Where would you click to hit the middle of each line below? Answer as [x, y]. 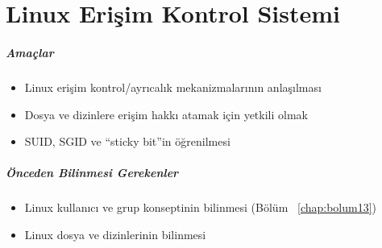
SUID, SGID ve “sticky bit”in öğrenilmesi [127, 141]
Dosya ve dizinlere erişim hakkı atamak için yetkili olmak [166, 114]
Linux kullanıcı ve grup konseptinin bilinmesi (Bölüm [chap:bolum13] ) [201, 207]
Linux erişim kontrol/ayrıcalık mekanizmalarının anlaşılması [173, 87]
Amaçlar [30, 52]
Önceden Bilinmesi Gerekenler [92, 173]
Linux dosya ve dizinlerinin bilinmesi [115, 234]
